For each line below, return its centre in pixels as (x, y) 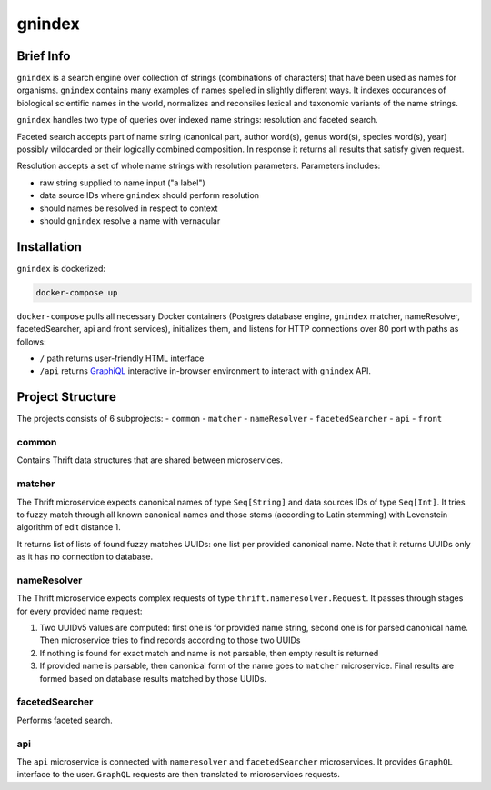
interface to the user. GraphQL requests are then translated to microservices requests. (179, 775)
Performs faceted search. (65, 720)
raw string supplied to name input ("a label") (123, 183)
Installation (49, 247)
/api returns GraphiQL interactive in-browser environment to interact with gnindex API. (205, 371)
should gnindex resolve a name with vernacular (130, 220)
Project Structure (67, 397)
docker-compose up (77, 292)
